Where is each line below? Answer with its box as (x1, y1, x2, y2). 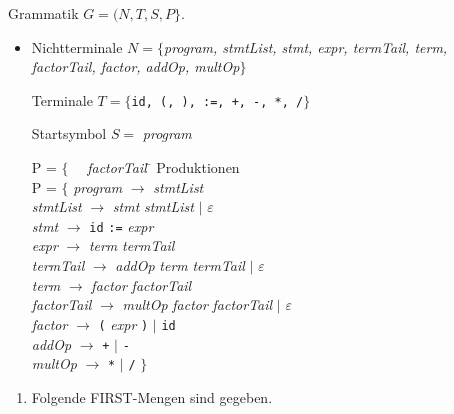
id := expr (89, 215, 154, 236)
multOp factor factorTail (122, 294, 273, 315)
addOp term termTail (115, 255, 245, 276)
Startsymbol (31, 123, 107, 144)
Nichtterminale (31, 36, 123, 57)
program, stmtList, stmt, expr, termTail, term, (164, 36, 448, 57)
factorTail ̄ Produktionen (87, 157, 240, 178)
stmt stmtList (112, 196, 194, 217)
